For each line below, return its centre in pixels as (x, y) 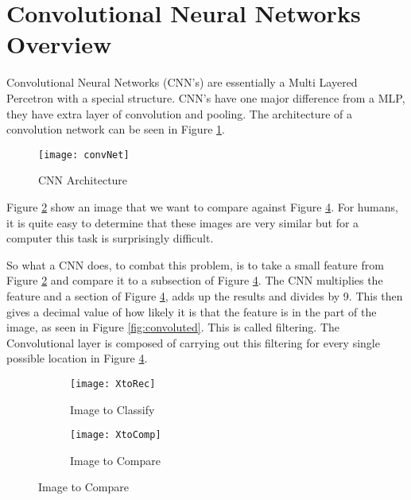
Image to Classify (112, 409)
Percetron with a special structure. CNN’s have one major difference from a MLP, (206, 97)
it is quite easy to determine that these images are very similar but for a (183, 222)
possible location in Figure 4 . (77, 358)
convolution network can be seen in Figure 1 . (116, 129)
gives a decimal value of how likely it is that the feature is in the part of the (192, 311)
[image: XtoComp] (116, 435)
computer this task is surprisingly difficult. (110, 238)
